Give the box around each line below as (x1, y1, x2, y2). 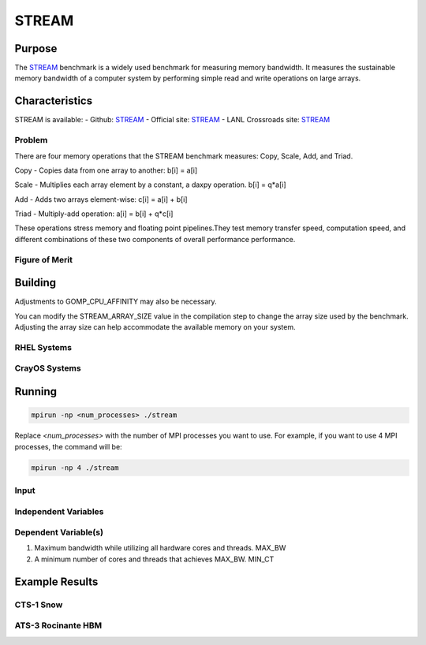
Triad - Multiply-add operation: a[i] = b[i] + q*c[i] (14, 209, 174, 218)
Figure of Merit (14, 254, 73, 265)
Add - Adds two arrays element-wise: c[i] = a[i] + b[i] (14, 194, 189, 204)
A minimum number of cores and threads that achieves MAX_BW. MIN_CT (34, 554, 275, 564)
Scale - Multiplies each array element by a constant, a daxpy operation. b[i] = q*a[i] (14, 180, 287, 189)
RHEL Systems (14, 341, 73, 352)
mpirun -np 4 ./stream (31, 463, 119, 472)
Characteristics (14, 95, 93, 108)
